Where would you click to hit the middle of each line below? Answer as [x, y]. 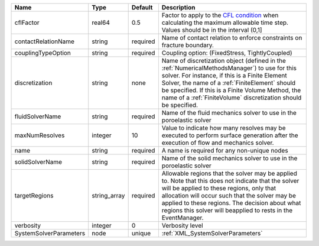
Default [142, 7]
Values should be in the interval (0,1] [212, 30]
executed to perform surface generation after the [230, 135]
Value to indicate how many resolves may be [224, 128]
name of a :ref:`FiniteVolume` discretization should [232, 98]
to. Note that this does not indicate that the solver [230, 181]
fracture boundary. [188, 45]
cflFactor [27, 22]
